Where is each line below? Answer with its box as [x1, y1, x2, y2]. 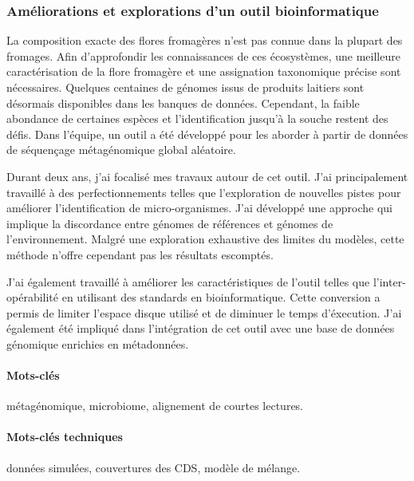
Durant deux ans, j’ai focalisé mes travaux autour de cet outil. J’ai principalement [6, 168, 408, 184]
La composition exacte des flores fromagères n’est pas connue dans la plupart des [6, 32, 403, 49]
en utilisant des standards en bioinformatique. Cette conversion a [61, 289, 380, 306]
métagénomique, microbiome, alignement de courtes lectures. [6, 397, 304, 414]
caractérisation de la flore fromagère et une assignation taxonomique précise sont [6, 63, 401, 80]
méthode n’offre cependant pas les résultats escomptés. [6, 246, 274, 262]
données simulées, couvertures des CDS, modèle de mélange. [6, 459, 301, 475]
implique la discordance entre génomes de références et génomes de [6, 215, 333, 231]
